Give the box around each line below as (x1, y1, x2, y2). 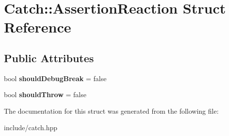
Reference (4, 17, 71, 37)
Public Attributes (4, 50, 94, 65)
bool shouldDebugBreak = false (4, 73, 107, 83)
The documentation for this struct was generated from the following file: (4, 105, 219, 116)
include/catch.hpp (4, 122, 58, 132)
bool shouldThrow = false (4, 89, 86, 100)
